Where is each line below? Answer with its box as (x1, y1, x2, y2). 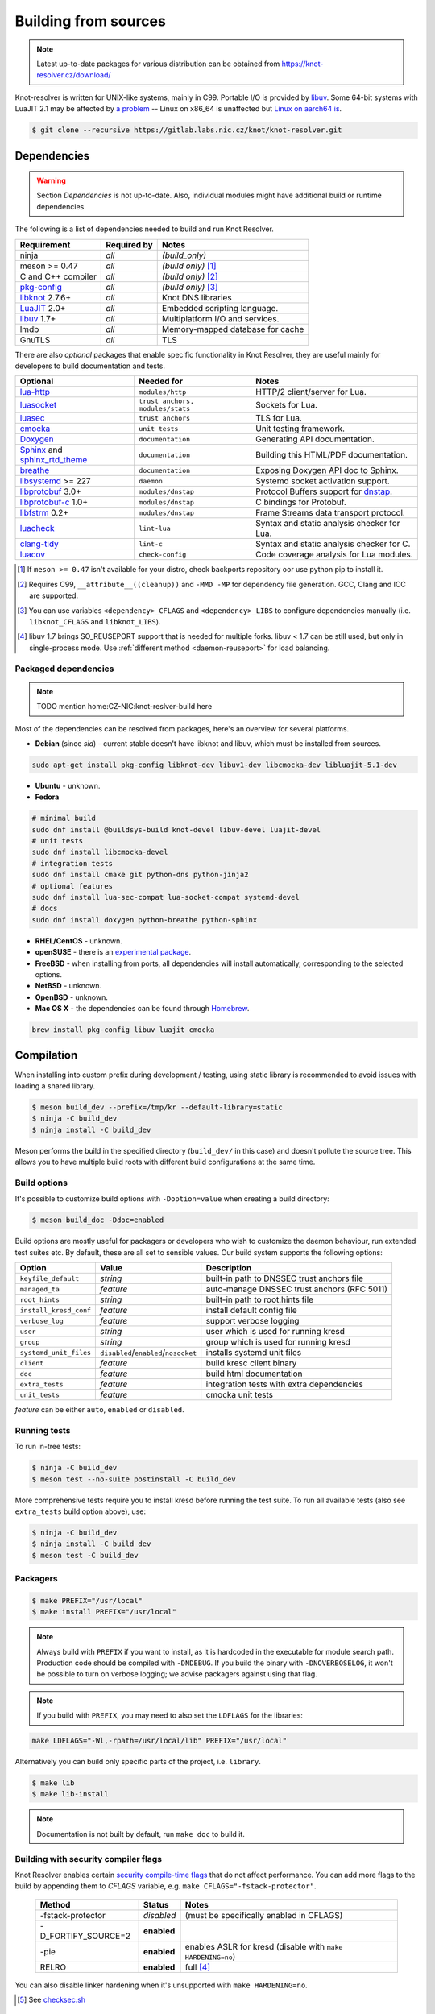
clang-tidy (19, 538, 60, 549)
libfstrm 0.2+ (19, 508, 68, 519)
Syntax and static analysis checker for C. (255, 538, 411, 549)
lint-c (138, 540, 163, 548)
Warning (36, 176, 66, 185)
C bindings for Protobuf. (255, 496, 346, 508)
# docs (31, 904, 58, 914)
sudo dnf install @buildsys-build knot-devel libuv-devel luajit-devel (31, 825, 321, 834)
